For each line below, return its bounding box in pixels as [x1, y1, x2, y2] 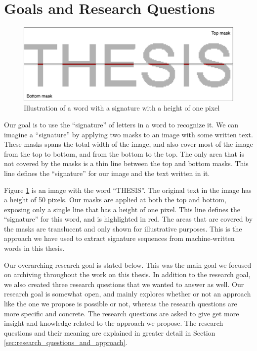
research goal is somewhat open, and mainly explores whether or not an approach [4, 289, 251, 299]
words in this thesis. [4, 243, 65, 253]
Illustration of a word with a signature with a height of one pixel [24, 103, 220, 113]
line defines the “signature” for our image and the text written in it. [4, 168, 210, 178]
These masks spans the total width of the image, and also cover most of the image [4, 139, 253, 149]
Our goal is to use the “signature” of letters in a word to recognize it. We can [4, 119, 239, 129]
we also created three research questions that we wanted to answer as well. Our [4, 279, 244, 289]
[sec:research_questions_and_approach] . [4, 337, 128, 348]
